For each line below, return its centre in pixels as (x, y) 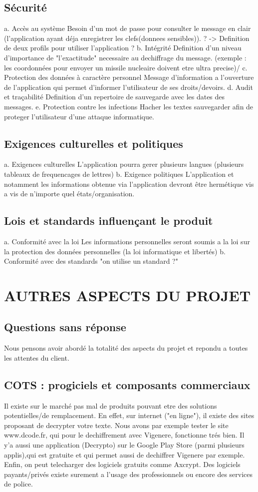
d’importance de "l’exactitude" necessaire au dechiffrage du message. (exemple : (125, 57)
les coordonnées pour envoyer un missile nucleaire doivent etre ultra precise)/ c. (126, 67)
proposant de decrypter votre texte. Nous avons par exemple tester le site (116, 425)
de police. (18, 484)
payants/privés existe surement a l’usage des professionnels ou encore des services (129, 474)
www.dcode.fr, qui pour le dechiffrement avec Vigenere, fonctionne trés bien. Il (124, 435)
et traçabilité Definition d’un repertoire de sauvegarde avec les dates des (115, 97)
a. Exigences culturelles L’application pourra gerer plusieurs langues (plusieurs (124, 164)
